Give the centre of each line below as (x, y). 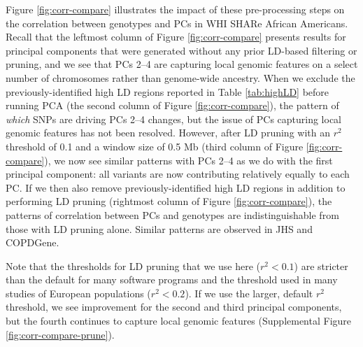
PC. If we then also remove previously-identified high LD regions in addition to (176, 187)
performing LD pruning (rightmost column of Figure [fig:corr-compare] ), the (169, 201)
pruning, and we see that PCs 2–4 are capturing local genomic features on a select (182, 64)
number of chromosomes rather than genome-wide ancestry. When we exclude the (180, 77)
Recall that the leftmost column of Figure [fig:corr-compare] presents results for (176, 37)
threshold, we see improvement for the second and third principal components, (174, 307)
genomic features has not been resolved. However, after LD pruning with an (168, 133)
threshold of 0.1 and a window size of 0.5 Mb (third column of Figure (155, 146)
